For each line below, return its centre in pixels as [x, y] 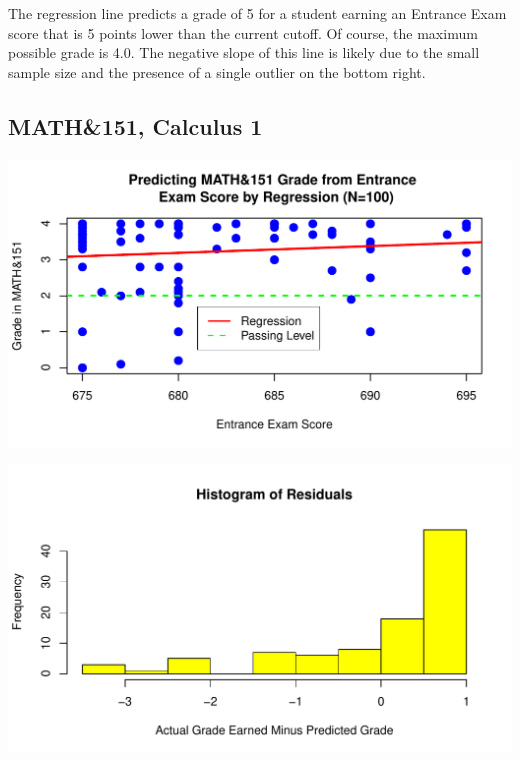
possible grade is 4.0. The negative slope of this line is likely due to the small [244, 52]
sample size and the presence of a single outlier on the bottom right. [217, 71]
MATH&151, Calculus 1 [135, 125]
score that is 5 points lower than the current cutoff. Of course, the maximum [243, 32]
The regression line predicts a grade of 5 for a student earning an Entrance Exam [257, 13]
